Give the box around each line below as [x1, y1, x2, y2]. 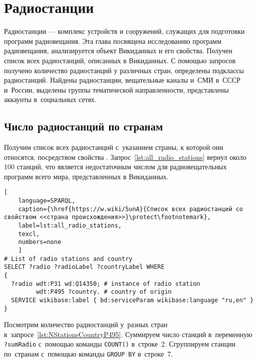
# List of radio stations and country [4, 255, 132, 262]
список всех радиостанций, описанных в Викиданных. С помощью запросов [4, 55, 236, 65]
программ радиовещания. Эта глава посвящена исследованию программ [4, 35, 222, 46]
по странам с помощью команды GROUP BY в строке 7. [4, 349, 173, 359]
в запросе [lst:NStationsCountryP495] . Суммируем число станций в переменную [4, 329, 253, 339]
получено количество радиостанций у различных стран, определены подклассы [4, 65, 244, 75]
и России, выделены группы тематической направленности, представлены [4, 84, 229, 95]
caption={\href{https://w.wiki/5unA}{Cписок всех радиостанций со [18, 205, 243, 213]
